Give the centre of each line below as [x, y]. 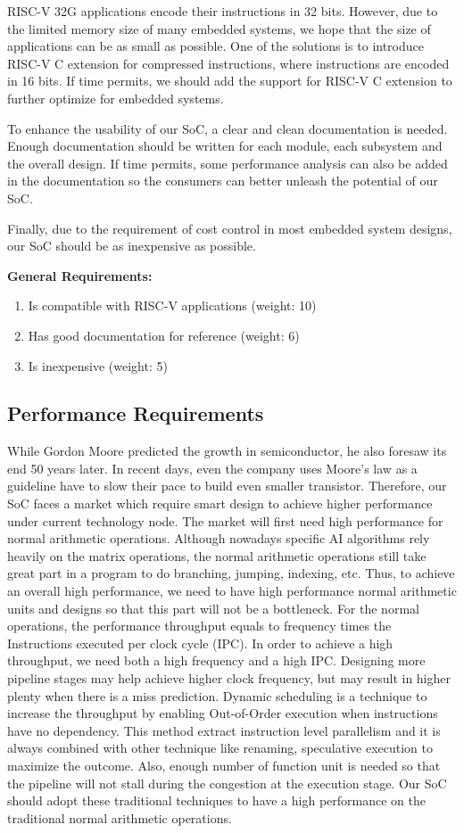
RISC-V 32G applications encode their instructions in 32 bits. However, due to [223, 11]
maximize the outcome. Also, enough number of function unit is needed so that [224, 765]
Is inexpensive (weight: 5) [98, 365]
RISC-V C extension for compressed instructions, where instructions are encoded [228, 63]
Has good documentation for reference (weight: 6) [164, 335]
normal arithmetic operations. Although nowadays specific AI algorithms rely [219, 538]
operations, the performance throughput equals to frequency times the [199, 626]
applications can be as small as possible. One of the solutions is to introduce [215, 46]
